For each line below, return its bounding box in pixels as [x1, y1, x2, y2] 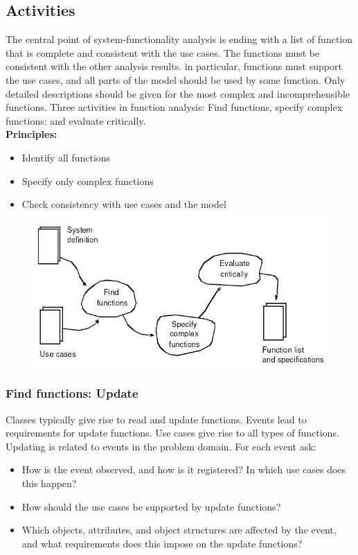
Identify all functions [21, 150, 111, 164]
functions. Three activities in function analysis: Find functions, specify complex [6, 100, 343, 114]
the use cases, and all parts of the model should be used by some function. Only [6, 72, 346, 87]
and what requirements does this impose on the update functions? [21, 536, 303, 550]
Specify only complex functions [21, 173, 154, 188]
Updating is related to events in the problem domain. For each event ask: [6, 439, 316, 453]
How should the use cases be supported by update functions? [21, 499, 281, 513]
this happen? [21, 475, 77, 490]
